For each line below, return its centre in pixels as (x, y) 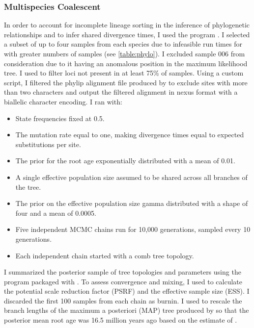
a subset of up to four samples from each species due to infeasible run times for (123, 44)
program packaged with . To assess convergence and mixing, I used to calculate (123, 281)
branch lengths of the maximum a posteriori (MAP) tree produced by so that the (127, 310)
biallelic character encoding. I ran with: (63, 101)
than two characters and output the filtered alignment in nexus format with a (121, 92)
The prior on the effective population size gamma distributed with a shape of (132, 203)
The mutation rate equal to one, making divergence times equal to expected (130, 135)
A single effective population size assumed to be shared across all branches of (131, 177)
